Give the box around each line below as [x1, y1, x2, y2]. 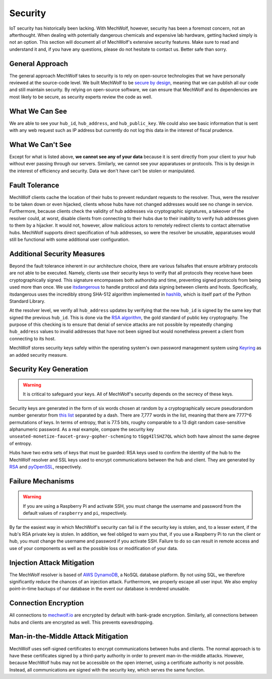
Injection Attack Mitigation [9, 558, 95, 567]
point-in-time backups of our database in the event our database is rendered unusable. [9, 586, 190, 592]
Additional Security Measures [9, 249, 105, 258]
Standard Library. [9, 298, 45, 304]
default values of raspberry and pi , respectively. [23, 510, 128, 516]
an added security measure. [9, 352, 68, 358]
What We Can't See [9, 140, 72, 149]
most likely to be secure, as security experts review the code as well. [9, 94, 153, 100]
